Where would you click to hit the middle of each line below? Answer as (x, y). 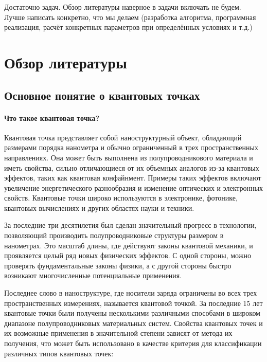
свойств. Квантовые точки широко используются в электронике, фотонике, (121, 198)
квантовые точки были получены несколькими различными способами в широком (132, 313)
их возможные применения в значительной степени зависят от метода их (118, 333)
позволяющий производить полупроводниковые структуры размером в (114, 235)
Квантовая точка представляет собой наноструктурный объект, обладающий (123, 137)
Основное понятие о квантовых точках (102, 95)
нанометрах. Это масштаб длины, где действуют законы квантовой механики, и (129, 245)
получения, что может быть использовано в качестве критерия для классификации (133, 343)
